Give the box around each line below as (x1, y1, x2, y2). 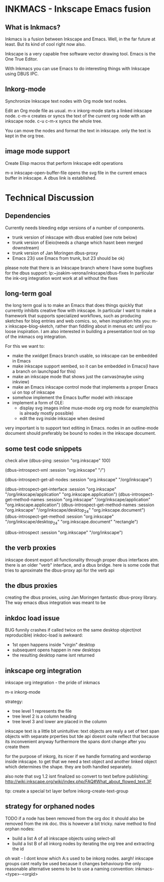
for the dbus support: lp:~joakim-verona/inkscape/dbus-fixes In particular (5, 270, 154, 276)
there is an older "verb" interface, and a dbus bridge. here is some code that (5, 562, 159, 568)
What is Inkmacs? (5, 23, 61, 31)
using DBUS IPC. (5, 71, 39, 77)
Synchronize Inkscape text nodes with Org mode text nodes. (5, 98, 127, 104)
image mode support (5, 147, 70, 155)
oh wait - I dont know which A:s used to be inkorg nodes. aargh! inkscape (5, 855, 154, 861)
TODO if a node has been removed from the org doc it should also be (5, 815, 144, 821)
